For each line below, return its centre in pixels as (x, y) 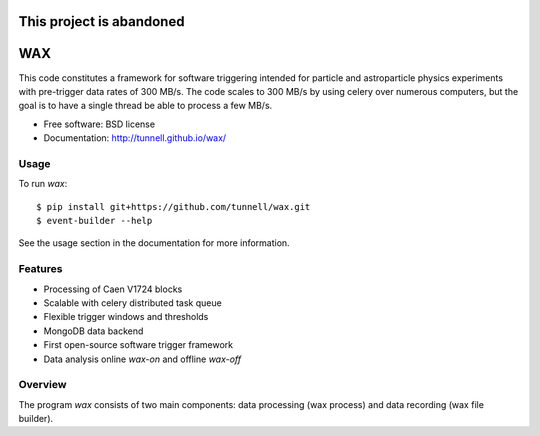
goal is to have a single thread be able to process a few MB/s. (145, 106)
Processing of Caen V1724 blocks (113, 289)
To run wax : (43, 184)
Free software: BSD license (99, 124)
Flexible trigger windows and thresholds (126, 317)
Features (40, 269)
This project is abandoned (101, 21)
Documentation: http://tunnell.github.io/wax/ (135, 138)
